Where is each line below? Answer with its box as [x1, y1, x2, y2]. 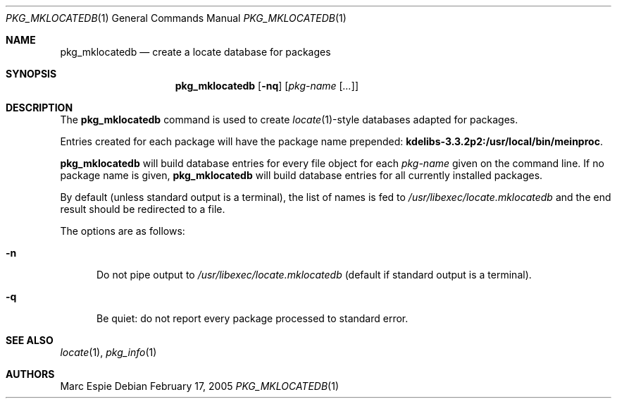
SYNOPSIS [6, 68, 57, 80]
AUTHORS [6, 368, 55, 380]
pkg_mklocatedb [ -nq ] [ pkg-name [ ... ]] [175, 80, 359, 92]
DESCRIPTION [6, 102, 73, 114]
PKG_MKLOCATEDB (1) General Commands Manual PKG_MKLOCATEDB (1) [6, 12, 347, 24]
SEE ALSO [6, 334, 54, 346]
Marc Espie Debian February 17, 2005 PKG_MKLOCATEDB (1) [60, 380, 339, 392]
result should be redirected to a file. [60, 203, 225, 215]
